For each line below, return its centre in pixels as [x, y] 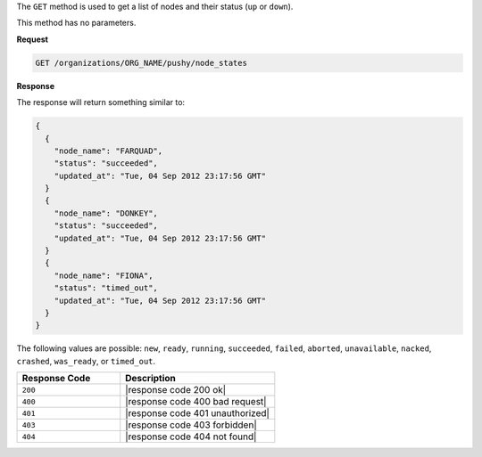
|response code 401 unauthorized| [197, 413]
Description [150, 379]
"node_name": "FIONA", [104, 275]
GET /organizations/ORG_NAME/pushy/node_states [141, 63]
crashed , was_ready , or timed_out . [86, 361]
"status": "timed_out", [106, 288]
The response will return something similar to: [101, 102]
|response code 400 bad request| [196, 402]
